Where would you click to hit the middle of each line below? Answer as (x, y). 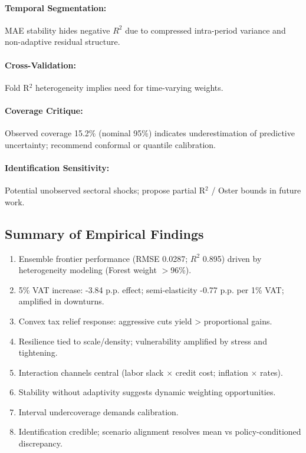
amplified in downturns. (61, 301)
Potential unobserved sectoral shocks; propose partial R (105, 190)
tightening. (38, 352)
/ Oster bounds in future (256, 190)
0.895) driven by (232, 258)
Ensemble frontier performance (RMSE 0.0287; (103, 258)
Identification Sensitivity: (57, 167)
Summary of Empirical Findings (104, 233)
